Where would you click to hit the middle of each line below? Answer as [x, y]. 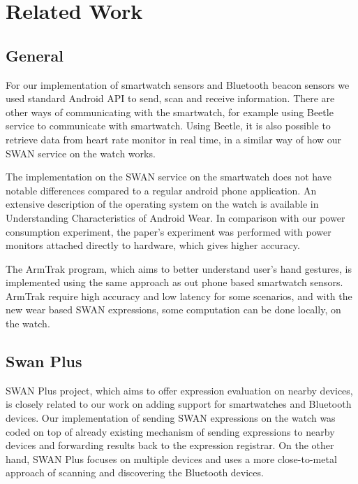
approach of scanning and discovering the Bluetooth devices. [135, 472]
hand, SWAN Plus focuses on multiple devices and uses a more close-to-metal [171, 458]
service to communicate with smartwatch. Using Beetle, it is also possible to [168, 126]
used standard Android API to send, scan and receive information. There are [170, 98]
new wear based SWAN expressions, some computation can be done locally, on [173, 309]
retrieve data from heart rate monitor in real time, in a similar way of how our [174, 139]
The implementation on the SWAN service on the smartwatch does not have [169, 177]
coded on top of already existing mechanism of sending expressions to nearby [170, 431]
